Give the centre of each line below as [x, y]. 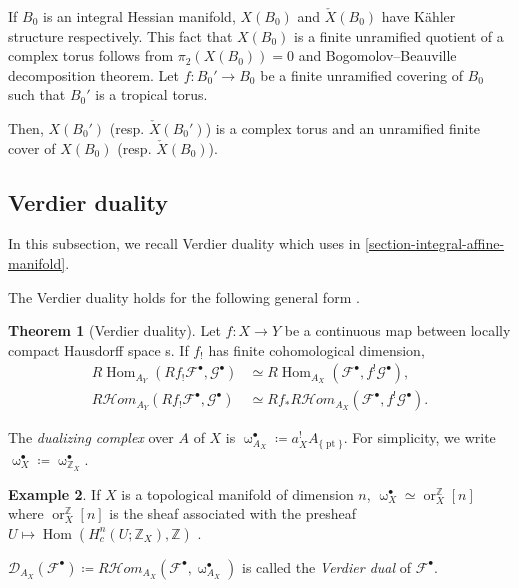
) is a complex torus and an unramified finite [343, 127]
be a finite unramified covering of [361, 74]
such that [37, 94]
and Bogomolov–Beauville [377, 55]
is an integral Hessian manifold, [139, 16]
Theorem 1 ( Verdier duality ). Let [114, 330]
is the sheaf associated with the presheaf [232, 513]
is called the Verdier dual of [326, 566]
